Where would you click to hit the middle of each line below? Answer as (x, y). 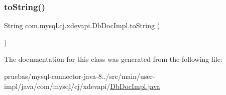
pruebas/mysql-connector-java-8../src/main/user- (80, 76)
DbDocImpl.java (135, 86)
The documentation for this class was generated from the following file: (113, 59)
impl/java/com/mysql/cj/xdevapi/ (57, 86)
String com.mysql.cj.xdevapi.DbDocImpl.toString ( (82, 25)
